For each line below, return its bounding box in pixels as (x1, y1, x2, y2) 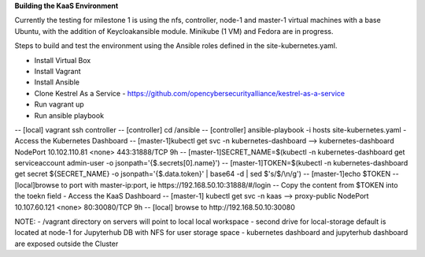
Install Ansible (34, 77, 80, 87)
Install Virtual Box (34, 55, 91, 65)
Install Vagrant (34, 66, 82, 76)
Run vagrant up (34, 99, 84, 110)
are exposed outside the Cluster (14, 239, 119, 248)
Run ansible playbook (34, 110, 105, 120)
